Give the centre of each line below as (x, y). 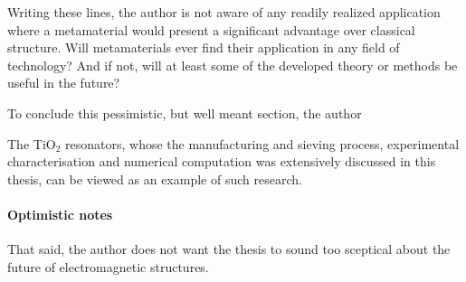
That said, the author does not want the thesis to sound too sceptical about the (229, 249)
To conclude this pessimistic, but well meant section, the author (185, 113)
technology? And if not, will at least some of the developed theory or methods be (233, 65)
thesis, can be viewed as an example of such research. (155, 179)
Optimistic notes (60, 214)
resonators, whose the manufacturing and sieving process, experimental (262, 143)
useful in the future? (64, 83)
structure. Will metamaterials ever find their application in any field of (204, 47)
